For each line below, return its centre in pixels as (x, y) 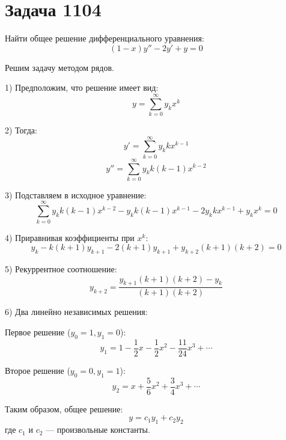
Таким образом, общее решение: (64, 408)
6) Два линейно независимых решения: (76, 312)
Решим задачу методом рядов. (59, 67)
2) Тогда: (21, 130)
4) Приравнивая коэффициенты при (70, 237)
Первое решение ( (38, 332)
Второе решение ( (38, 370)
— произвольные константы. (98, 429)
